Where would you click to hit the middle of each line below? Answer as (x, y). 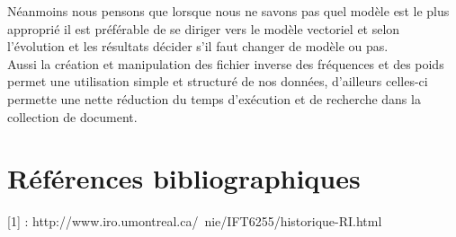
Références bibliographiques (184, 178)
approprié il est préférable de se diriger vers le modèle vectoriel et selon (204, 28)
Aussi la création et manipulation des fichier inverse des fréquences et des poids (226, 63)
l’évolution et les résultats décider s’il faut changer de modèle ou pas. (198, 46)
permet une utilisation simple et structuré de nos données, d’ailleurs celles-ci (218, 81)
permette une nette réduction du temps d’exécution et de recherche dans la (214, 98)
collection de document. (72, 116)
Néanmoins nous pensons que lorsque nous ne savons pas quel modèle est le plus (228, 11)
